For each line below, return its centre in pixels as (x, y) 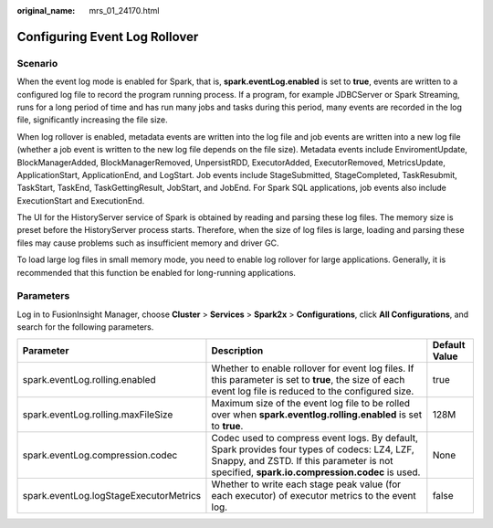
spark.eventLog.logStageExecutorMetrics (112, 495)
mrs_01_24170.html (124, 11)
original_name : (46, 11)
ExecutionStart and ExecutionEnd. (81, 200)
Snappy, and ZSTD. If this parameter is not (302, 460)
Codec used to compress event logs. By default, (315, 438)
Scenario (37, 63)
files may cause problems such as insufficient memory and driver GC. (148, 243)
